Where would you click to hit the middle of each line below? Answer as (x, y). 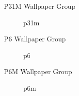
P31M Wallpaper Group (40, 6)
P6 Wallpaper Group (35, 39)
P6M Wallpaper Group (38, 71)
